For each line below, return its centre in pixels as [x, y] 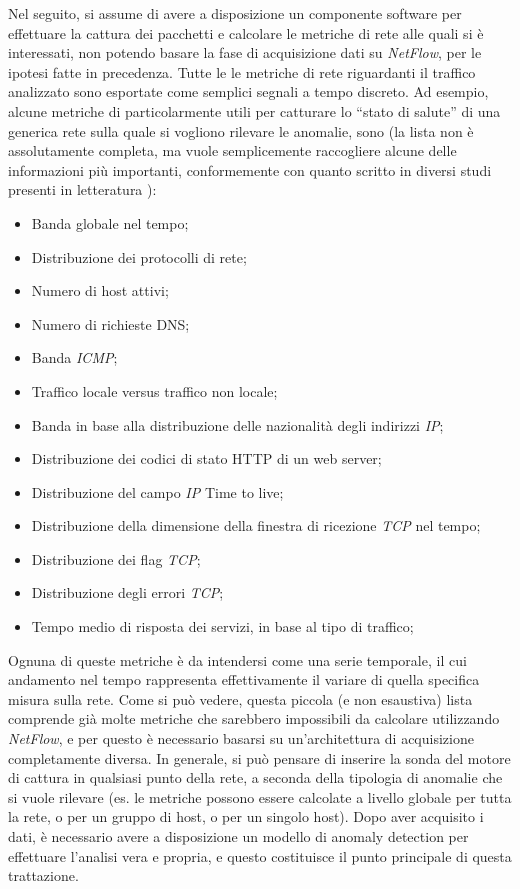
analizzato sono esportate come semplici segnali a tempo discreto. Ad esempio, [248, 91]
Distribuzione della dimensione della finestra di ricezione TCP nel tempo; [256, 525]
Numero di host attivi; [100, 290]
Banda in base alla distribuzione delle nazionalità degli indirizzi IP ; [237, 424]
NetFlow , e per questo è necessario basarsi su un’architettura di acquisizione [241, 738]
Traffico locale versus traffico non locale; [154, 390]
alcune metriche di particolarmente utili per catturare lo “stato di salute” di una [254, 110]
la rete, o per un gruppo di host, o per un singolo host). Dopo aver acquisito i [246, 816]
